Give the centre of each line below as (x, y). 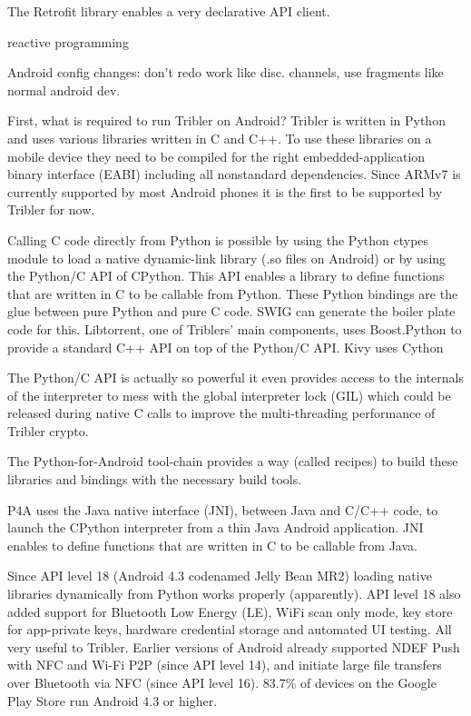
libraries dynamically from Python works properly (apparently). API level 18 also (234, 594)
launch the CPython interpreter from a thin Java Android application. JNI (216, 527)
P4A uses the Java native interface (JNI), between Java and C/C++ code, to (223, 509)
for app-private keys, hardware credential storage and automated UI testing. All (230, 629)
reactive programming (68, 41)
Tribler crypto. (48, 430)
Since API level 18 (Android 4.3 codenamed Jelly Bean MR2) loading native (220, 576)
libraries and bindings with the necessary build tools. (155, 479)
